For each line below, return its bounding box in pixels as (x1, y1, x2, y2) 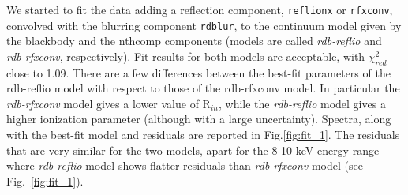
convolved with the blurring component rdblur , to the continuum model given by (6, 17, 402, 33)
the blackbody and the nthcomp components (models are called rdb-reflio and (6, 32, 382, 49)
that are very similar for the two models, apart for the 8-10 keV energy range (6, 141, 380, 158)
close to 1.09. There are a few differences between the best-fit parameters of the (6, 64, 391, 81)
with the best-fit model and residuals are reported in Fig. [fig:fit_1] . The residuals (6, 126, 400, 143)
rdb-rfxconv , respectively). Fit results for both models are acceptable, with (6, 47, 365, 64)
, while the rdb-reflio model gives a (218, 95, 386, 111)
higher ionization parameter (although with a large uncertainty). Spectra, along (6, 111, 391, 127)
